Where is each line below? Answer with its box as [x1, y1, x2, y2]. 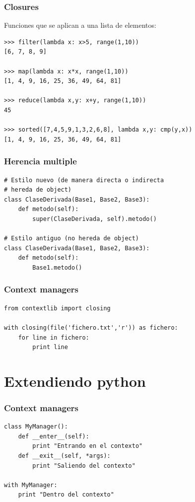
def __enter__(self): [18, 432, 89, 440]
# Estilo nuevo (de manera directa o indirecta [4, 176, 164, 184]
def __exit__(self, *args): [18, 452, 111, 460]
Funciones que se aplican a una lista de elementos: [4, 20, 156, 30]
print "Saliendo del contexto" [32, 462, 135, 469]
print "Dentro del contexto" [18, 491, 114, 499]
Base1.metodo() [32, 264, 82, 271]
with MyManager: [4, 481, 58, 489]
